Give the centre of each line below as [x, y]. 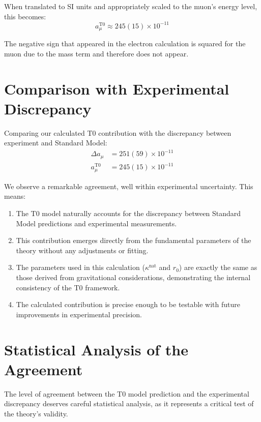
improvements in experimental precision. [79, 314]
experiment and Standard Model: [56, 143]
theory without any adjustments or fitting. [82, 250]
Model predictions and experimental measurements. [96, 223]
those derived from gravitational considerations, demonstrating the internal [133, 277]
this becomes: [25, 16]
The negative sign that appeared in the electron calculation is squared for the [125, 43]
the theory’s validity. [36, 413]
